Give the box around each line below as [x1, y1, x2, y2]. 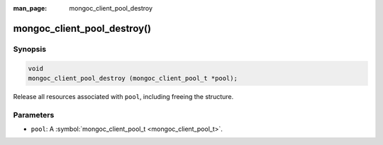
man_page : [13, 4, 48, 12]
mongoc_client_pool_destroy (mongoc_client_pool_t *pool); [28, 74, 238, 82]
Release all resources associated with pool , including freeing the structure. [13, 92, 234, 100]
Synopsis [13, 44, 46, 54]
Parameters [13, 110, 55, 120]
